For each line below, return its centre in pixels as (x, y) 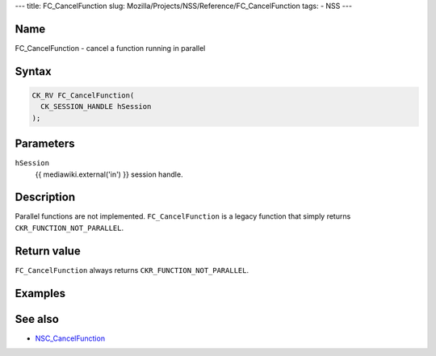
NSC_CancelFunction (70, 338)
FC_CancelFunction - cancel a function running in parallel (110, 48)
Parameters (45, 144)
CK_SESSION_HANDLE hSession (96, 107)
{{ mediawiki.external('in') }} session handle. (109, 174)
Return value (48, 251)
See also (37, 319)
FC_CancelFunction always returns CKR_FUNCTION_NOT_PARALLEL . (132, 270)
